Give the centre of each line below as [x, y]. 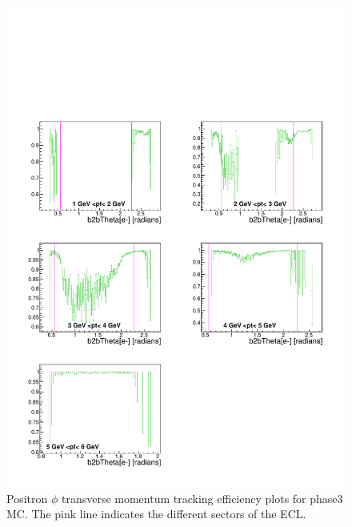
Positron [27, 498]
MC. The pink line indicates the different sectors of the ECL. [156, 514]
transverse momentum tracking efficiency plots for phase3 [202, 498]
